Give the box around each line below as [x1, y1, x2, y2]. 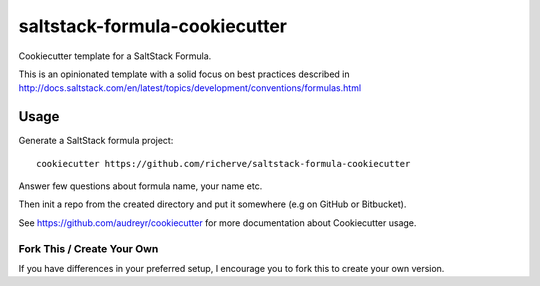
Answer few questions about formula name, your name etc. [18, 180, 263, 192]
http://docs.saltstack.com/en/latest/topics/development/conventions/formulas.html [18, 82, 362, 94]
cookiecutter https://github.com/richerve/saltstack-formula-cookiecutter [36, 158, 411, 169]
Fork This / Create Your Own [18, 241, 159, 255]
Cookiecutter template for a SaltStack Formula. [18, 50, 212, 62]
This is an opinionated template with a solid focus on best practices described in [18, 68, 350, 80]
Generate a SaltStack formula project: [18, 135, 174, 147]
